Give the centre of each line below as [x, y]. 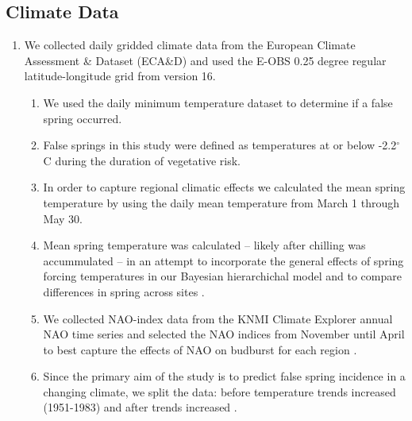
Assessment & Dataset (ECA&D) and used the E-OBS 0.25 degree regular [205, 60]
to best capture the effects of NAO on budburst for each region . [200, 349]
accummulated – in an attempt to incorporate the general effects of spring [223, 260]
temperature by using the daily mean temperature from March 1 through [221, 202]
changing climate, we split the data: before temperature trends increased [219, 391]
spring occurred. [83, 118]
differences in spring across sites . [124, 291]
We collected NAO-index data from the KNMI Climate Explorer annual [218, 318]
